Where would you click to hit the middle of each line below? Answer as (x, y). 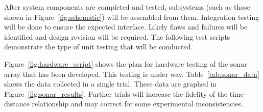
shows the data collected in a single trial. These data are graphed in (111, 84)
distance (17, 104)
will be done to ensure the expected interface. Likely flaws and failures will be (126, 27)
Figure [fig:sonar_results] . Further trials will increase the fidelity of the (116, 93)
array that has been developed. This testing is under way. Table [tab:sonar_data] (132, 74)
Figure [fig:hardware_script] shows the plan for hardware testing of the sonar (126, 63)
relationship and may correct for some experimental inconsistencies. (138, 104)
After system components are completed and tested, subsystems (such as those (127, 7)
